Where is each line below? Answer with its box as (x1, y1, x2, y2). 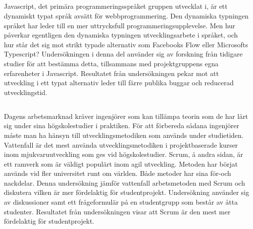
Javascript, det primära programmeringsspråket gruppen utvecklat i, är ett (4, 1, 228, 11)
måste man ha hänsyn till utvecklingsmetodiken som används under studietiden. (4, 130, 244, 140)
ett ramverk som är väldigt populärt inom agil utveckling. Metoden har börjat (4, 158, 238, 169)
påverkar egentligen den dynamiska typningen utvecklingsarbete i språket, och (4, 30, 238, 40)
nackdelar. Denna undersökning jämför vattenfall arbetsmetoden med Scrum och (4, 177, 245, 188)
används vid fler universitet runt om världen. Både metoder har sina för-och (4, 168, 232, 178)
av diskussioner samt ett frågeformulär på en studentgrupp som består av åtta (4, 197, 238, 207)
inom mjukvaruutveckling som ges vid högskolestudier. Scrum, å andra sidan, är (4, 149, 243, 159)
